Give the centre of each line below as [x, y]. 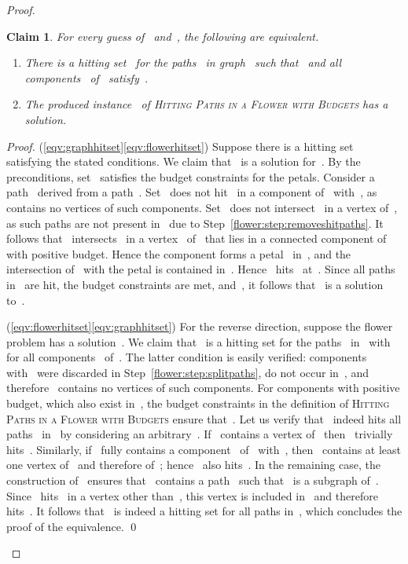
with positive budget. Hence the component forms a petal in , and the [179, 253]
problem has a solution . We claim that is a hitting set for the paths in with [198, 341]
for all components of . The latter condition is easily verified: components [187, 357]
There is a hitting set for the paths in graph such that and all [183, 62]
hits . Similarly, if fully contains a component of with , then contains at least [204, 449]
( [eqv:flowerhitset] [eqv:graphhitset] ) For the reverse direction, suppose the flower [200, 326]
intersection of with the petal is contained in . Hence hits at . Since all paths [201, 269]
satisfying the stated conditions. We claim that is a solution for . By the [184, 161]
